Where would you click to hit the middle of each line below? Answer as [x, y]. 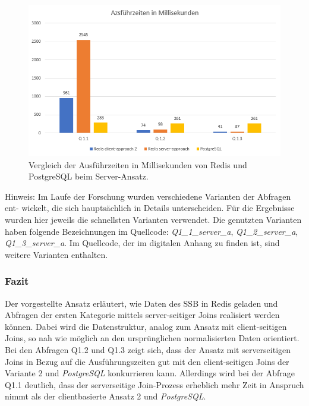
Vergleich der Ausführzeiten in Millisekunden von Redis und [138, 164]
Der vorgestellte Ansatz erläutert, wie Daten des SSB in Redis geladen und [141, 303]
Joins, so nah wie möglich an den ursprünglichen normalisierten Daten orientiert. [152, 338]
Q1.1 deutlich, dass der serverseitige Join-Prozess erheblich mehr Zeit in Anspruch [154, 384]
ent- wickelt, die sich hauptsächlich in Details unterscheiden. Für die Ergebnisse [150, 208]
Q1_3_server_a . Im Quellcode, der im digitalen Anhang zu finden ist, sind [142, 243]
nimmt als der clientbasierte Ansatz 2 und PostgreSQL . [105, 396]
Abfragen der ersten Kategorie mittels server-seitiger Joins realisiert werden [142, 315]
